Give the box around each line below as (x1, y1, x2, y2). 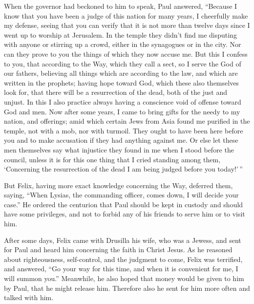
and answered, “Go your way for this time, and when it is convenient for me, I (4, 263, 238, 274)
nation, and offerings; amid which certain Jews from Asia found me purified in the (4, 116, 250, 126)
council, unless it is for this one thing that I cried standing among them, (4, 154, 221, 164)
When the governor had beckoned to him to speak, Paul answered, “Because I (4, 1, 237, 11)
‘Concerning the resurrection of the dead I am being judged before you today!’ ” (4, 164, 243, 174)
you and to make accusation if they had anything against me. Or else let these (4, 135, 238, 145)
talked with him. (4, 292, 54, 303)
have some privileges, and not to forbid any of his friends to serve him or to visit (4, 209, 245, 219)
